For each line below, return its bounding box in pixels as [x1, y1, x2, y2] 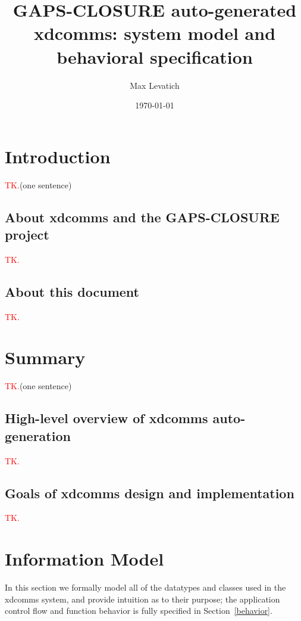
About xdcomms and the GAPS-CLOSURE [5, 207, 280, 226]
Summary [5, 345, 86, 370]
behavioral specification [57, 44, 253, 69]
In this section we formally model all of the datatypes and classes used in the [5, 581, 286, 594]
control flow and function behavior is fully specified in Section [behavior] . [5, 604, 272, 617]
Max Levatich [130, 79, 180, 91]
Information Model [5, 547, 164, 571]
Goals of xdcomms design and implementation [5, 483, 294, 502]
